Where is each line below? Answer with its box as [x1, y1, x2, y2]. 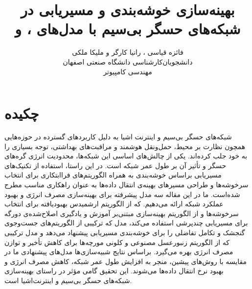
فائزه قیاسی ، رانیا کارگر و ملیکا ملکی [72, 47, 183, 57]
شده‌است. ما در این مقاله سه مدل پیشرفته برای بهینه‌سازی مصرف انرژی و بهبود [4, 189, 240, 199]
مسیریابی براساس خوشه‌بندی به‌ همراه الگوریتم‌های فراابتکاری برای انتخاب [4, 170, 222, 180]
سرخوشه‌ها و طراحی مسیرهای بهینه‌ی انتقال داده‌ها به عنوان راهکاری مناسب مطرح [4, 179, 249, 189]
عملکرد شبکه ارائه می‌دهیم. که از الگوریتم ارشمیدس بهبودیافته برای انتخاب [4, 199, 224, 209]
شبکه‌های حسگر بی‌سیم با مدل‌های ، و [15, 19, 241, 39]
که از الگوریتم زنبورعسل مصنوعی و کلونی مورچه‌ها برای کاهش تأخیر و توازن [4, 237, 229, 247]
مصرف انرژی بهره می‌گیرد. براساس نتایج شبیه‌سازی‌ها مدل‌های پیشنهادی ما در [4, 246, 233, 257]
